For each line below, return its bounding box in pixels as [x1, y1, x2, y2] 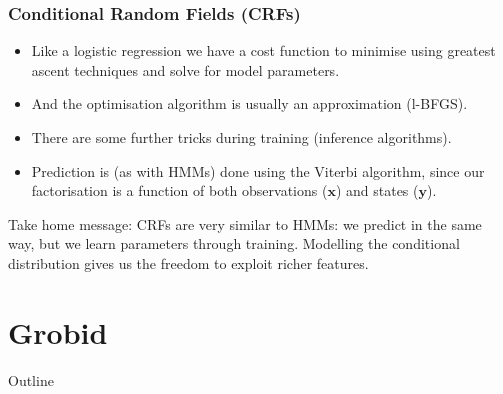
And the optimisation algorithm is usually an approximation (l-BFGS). [31, 93, 468, 114]
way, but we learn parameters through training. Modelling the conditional [8, 233, 460, 254]
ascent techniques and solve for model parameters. [31, 59, 340, 80]
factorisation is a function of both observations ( [31, 180, 328, 201]
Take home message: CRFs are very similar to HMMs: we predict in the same [8, 213, 482, 234]
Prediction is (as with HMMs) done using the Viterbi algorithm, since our [31, 160, 485, 181]
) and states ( [335, 180, 419, 201]
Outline [8, 369, 54, 390]
